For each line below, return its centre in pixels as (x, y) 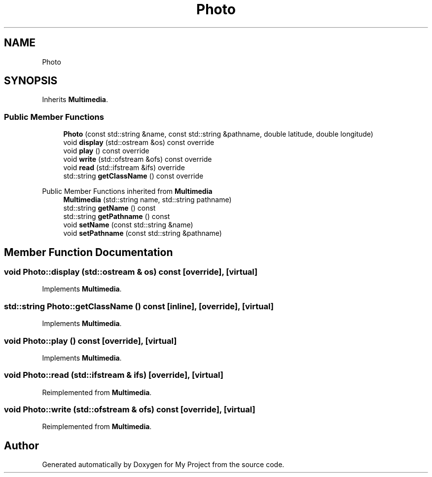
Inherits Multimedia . (75, 100)
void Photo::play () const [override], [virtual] (90, 341)
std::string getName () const (109, 208)
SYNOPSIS (31, 81)
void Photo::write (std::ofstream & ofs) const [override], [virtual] (130, 410)
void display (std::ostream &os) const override (139, 143)
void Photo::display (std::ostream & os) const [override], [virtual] (131, 272)
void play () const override (106, 151)
